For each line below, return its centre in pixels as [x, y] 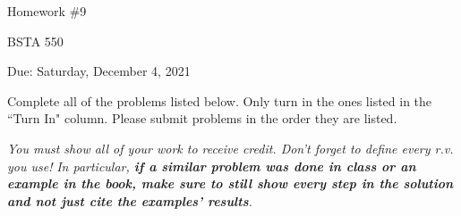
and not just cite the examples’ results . [130, 200]
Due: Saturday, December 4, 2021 [99, 71]
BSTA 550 [35, 41]
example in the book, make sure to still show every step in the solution [230, 183]
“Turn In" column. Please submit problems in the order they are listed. [202, 118]
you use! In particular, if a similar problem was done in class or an [212, 166]
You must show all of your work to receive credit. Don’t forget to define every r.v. [230, 148]
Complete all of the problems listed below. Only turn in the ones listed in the [220, 100]
